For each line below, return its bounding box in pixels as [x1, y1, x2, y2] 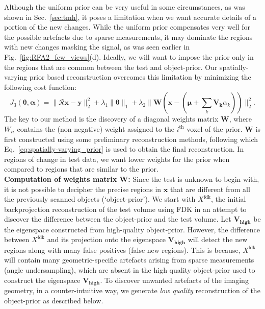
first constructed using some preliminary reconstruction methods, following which [4, 133, 258, 144]
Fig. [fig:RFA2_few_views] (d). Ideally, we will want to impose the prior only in [4, 51, 254, 62]
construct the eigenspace [4, 274, 81, 285]
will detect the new [188, 234, 248, 245]
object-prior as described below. [4, 295, 103, 305]
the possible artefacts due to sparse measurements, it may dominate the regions [4, 31, 253, 42]
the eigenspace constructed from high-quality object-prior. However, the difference [4, 224, 260, 234]
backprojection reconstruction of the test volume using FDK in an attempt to [4, 203, 247, 214]
